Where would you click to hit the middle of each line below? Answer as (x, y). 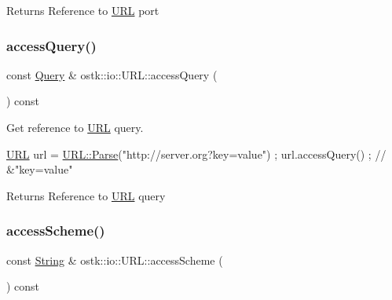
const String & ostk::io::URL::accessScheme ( (115, 260)
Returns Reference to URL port (83, 10)
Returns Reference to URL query (86, 195)
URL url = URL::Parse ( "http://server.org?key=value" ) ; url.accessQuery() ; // (196, 154)
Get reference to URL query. (75, 127)
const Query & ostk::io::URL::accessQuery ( (112, 74)
